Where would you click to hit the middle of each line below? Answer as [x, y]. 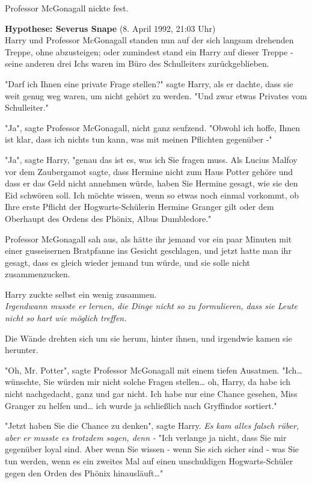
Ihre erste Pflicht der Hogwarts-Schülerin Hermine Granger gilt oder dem [139, 207]
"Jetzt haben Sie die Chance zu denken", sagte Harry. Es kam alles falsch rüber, [152, 426]
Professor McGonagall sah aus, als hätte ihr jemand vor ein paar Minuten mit [148, 238]
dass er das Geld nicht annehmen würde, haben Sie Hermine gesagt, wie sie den [151, 183]
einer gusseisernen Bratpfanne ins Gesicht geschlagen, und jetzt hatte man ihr [148, 251]
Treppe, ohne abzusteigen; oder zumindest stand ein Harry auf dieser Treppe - [149, 51]
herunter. [22, 350]
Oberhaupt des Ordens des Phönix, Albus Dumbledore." [108, 218]
